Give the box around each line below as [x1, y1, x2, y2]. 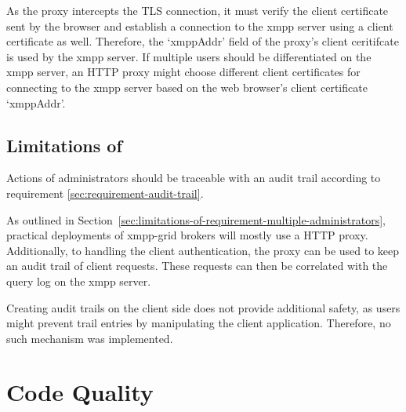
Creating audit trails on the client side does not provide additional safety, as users [6, 299, 401, 315]
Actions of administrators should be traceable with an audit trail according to [6, 170, 381, 186]
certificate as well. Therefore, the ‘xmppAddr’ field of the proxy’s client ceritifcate [6, 33, 399, 49]
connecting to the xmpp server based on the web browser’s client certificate [6, 78, 368, 95]
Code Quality [6, 376, 154, 408]
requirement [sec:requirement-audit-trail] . [6, 184, 204, 201]
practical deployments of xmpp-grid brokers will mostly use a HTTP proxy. [6, 227, 368, 243]
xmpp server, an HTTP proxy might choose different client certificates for [6, 64, 361, 80]
